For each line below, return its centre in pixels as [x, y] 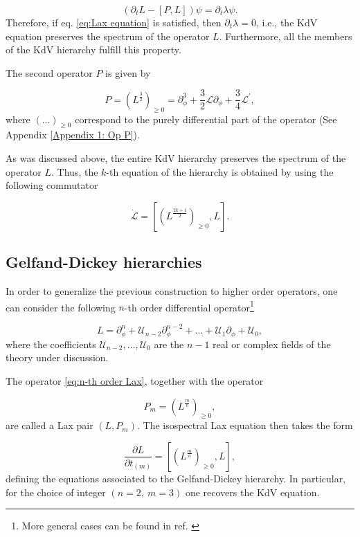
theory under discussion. [57, 357]
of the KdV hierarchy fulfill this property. [93, 49]
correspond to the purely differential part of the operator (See [206, 119]
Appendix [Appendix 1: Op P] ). [73, 135]
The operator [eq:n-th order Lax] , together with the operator [135, 381]
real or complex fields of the [272, 344]
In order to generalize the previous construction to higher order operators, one [172, 291]
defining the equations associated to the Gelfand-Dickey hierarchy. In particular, [176, 478]
